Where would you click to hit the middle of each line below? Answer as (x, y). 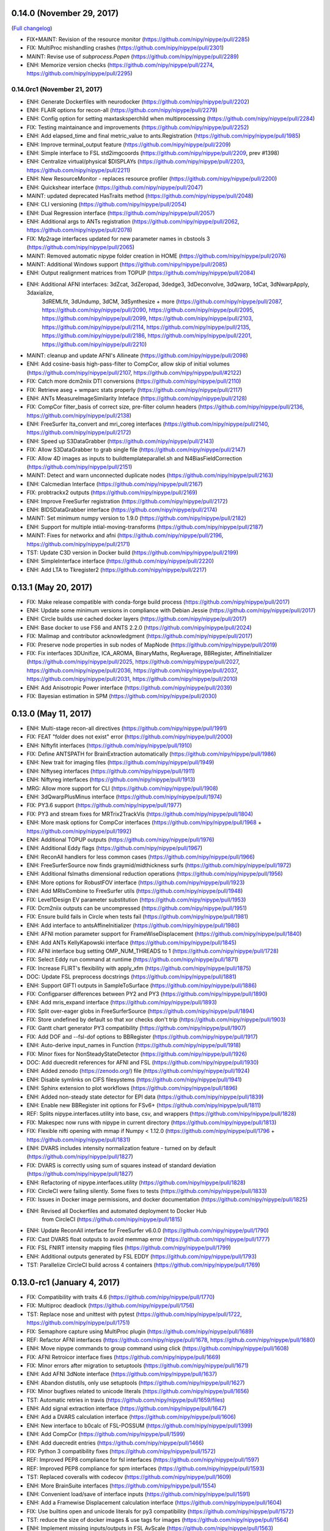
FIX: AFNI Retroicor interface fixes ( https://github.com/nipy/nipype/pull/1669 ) (124, 1357)
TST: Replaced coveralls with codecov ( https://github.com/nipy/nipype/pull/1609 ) (129, 1477)
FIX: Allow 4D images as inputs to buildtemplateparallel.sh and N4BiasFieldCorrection (134, 458)
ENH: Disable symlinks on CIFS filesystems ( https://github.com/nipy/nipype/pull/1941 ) (134, 1079)
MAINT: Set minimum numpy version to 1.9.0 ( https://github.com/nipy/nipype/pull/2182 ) (137, 518)
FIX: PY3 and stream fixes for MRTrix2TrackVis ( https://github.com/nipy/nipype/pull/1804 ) (140, 814)
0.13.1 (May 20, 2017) (52, 587)
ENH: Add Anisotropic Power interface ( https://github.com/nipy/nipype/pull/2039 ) (129, 687)
